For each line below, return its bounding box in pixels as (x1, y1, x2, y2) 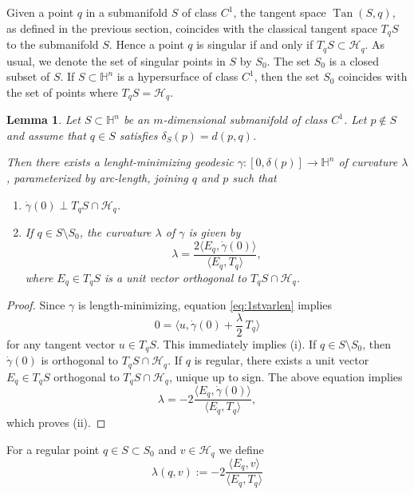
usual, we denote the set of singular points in (6, 52, 226, 69)
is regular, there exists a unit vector (194, 352, 369, 369)
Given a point (6, 4, 74, 20)
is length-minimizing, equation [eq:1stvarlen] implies (78, 296, 333, 313)
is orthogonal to (41, 352, 118, 369)
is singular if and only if (196, 36, 313, 53)
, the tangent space (233, 4, 326, 20)
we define (219, 440, 264, 457)
